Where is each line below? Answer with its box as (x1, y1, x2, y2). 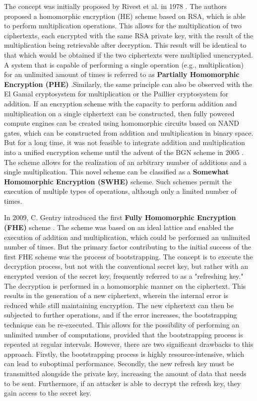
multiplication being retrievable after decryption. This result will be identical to (4, 40, 247, 50)
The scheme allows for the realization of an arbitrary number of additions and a (4, 157, 247, 167)
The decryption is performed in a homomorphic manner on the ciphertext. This (4, 280, 246, 291)
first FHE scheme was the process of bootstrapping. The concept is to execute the (4, 251, 253, 261)
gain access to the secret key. (4, 388, 91, 398)
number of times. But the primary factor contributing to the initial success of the (4, 241, 252, 252)
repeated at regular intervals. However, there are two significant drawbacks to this (4, 339, 254, 349)
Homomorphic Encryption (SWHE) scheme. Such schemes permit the (4, 176, 232, 186)
